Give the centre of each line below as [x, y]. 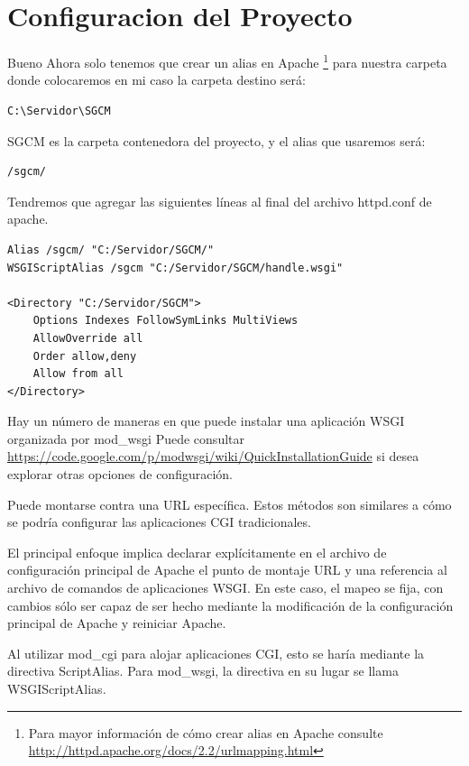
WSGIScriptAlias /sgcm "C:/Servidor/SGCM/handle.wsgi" [175, 268]
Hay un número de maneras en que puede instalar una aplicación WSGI [206, 421]
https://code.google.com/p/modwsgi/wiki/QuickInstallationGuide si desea [213, 456]
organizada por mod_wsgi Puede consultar [126, 438]
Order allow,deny [85, 356]
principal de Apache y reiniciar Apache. [117, 623]
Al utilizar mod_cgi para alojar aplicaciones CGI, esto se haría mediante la [216, 653]
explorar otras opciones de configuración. [120, 474]
